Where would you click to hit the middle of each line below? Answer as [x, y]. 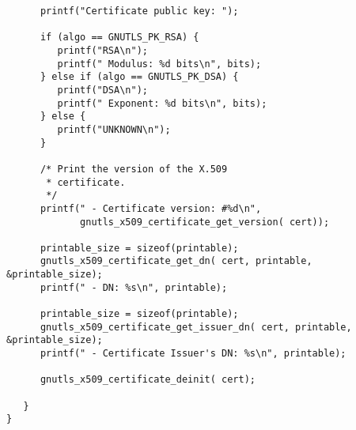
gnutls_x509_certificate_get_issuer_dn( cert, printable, [196, 327]
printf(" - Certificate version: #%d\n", [151, 208]
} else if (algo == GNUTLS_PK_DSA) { [139, 77]
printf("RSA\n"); [102, 50]
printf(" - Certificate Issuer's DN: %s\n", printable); [193, 354]
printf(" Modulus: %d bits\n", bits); [159, 64]
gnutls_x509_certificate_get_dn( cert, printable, [176, 261]
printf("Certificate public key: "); [139, 11]
